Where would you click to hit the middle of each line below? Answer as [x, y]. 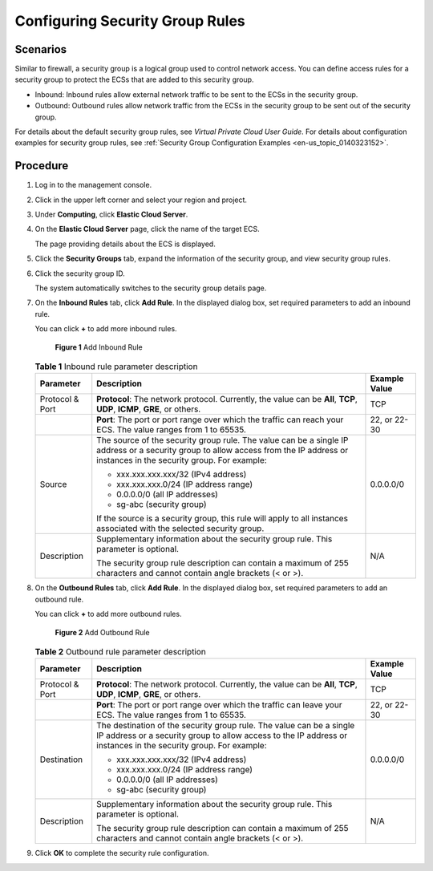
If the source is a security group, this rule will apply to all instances [223, 519]
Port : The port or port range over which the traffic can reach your [220, 419]
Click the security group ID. [80, 273]
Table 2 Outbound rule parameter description [120, 652]
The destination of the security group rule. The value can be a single [226, 726]
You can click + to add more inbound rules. [106, 329]
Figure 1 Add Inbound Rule [99, 347]
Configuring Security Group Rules [130, 21]
